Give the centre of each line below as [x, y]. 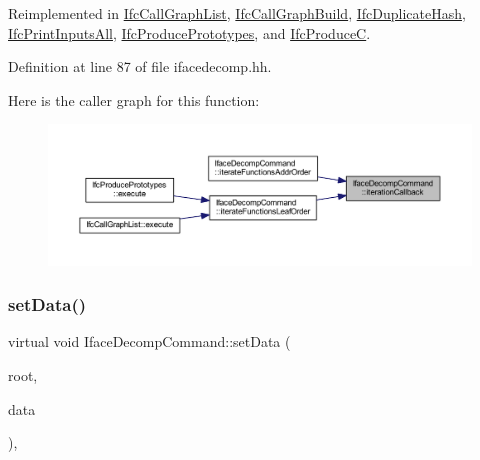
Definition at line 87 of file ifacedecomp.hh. [140, 66]
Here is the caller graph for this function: [134, 99]
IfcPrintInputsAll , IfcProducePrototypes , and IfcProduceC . [189, 32]
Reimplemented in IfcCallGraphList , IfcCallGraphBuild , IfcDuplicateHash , [237, 13]
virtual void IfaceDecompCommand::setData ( [149, 341]
